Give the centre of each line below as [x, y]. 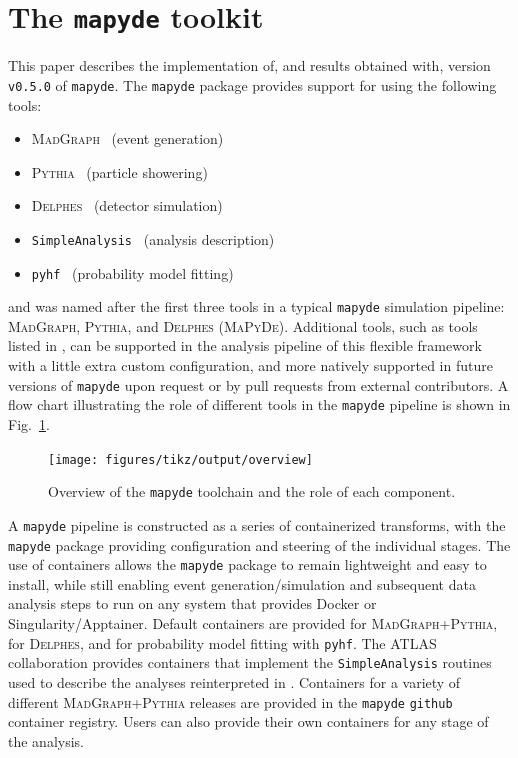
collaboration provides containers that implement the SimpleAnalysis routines [250, 662]
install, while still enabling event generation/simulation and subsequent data [242, 583]
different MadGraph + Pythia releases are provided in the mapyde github [230, 701]
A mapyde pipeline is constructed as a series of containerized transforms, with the [257, 524]
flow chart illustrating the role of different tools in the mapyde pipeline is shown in [259, 404]
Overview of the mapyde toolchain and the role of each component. [252, 491]
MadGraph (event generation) [127, 138]
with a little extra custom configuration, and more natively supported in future [250, 365]
